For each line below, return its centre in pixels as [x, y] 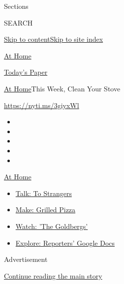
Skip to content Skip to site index [54, 39]
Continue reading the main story [53, 275]
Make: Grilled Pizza [46, 210]
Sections [16, 6]
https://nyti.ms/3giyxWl [42, 105]
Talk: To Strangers [44, 193]
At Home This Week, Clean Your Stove [62, 88]
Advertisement [26, 259]
